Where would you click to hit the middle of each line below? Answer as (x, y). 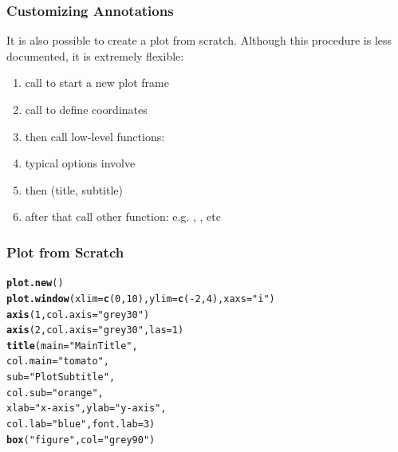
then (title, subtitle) (74, 189)
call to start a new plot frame (97, 83)
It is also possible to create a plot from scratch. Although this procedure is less (199, 40)
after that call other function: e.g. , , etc (123, 216)
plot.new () (35, 283)
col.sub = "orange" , (55, 393)
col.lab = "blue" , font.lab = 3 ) (81, 424)
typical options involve (80, 163)
